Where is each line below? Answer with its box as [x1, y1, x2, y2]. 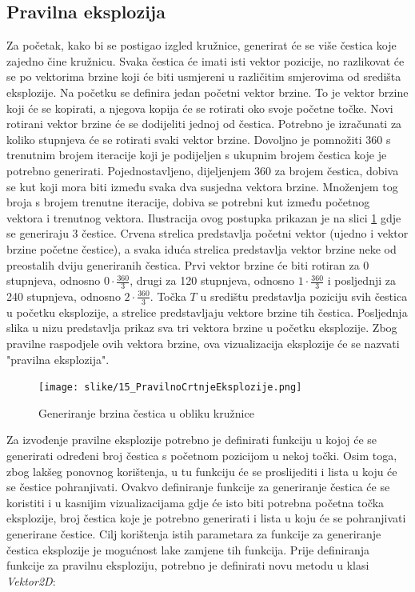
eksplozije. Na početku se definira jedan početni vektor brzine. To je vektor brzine [6, 83, 409, 100]
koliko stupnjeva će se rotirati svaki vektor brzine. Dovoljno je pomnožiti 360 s [6, 130, 391, 147]
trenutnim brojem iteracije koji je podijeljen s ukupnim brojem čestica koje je [6, 146, 387, 163]
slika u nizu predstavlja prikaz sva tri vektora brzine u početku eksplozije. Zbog [6, 319, 397, 336]
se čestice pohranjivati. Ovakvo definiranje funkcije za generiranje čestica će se [6, 478, 390, 495]
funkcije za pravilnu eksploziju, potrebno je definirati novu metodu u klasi [6, 557, 369, 574]
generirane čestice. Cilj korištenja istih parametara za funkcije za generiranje [6, 525, 381, 542]
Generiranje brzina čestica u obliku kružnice [38, 404, 254, 421]
